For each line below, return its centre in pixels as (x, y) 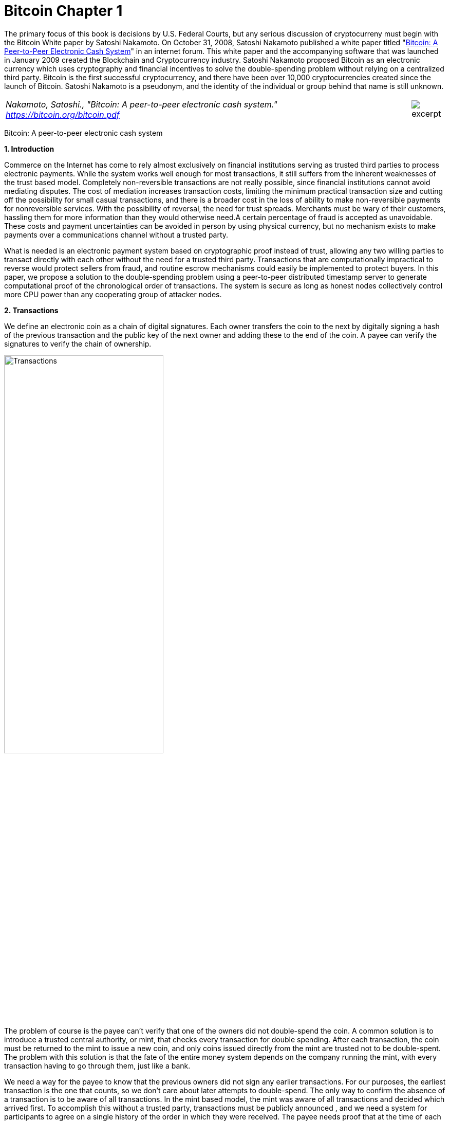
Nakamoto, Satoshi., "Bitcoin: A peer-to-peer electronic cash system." (142, 104)
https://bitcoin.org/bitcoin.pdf (63, 114)
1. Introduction (29, 149)
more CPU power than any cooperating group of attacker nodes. (113, 294)
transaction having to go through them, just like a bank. (97, 1065)
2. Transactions (31, 310)
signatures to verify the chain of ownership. (78, 343)
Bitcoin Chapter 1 (63, 11)
